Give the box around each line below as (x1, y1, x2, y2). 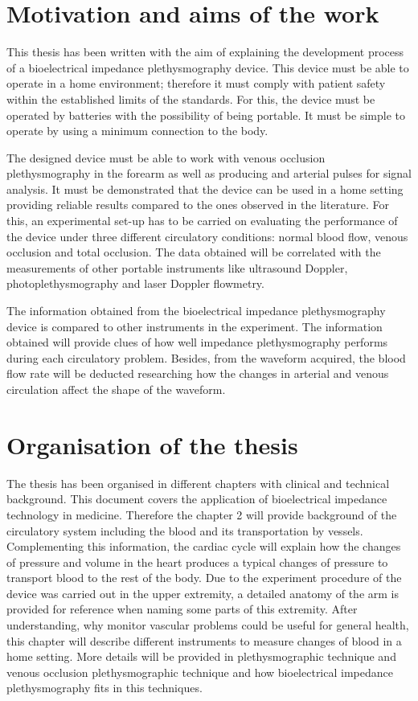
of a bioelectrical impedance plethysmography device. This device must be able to (6, 59, 409, 76)
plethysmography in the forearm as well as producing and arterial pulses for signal (6, 165, 412, 182)
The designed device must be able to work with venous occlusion (6, 149, 326, 166)
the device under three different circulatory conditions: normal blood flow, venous (6, 228, 408, 244)
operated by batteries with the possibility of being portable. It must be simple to (6, 106, 405, 123)
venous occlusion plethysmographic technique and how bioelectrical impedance (6, 663, 393, 680)
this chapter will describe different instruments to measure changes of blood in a (6, 632, 402, 649)
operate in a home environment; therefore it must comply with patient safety (6, 75, 386, 92)
